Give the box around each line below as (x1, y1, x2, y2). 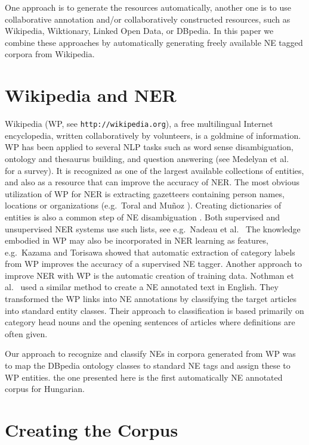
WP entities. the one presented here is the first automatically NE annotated (5, 371, 283, 383)
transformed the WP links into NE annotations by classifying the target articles (5, 292, 297, 305)
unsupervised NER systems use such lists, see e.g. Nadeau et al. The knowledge (5, 222, 301, 235)
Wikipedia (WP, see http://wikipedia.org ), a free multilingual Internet (5, 117, 273, 130)
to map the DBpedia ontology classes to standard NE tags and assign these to (5, 359, 291, 372)
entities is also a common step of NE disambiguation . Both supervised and (5, 210, 280, 223)
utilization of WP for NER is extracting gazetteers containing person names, (5, 187, 285, 200)
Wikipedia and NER (5, 83, 177, 107)
